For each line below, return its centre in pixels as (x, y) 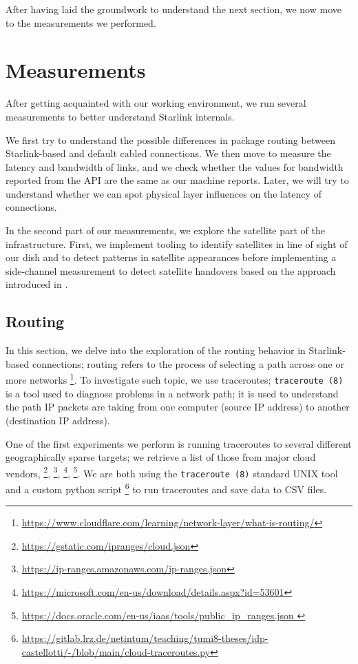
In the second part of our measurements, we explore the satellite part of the (166, 230)
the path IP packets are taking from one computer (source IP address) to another (178, 407)
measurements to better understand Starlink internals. (120, 116)
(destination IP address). (58, 420)
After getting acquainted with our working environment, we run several (156, 103)
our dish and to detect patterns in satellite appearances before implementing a (171, 257)
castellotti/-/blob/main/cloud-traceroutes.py (116, 651)
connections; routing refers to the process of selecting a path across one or (188, 363)
